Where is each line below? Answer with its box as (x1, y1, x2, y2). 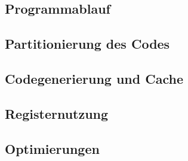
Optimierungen (5, 139, 100, 157)
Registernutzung (5, 104, 109, 122)
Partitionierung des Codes (5, 34, 170, 53)
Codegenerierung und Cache (5, 69, 183, 87)
